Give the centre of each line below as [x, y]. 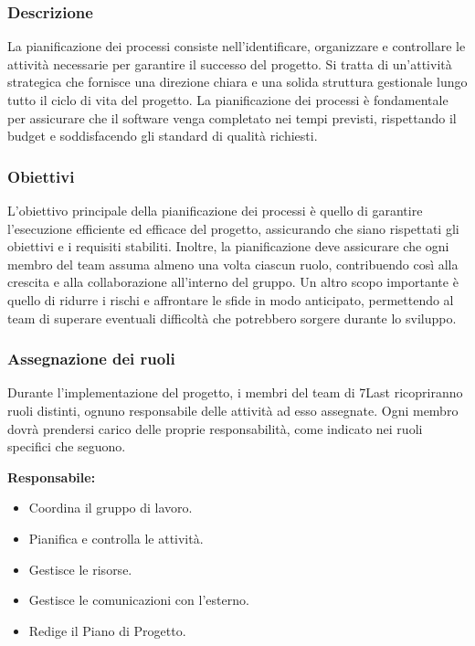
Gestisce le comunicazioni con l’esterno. [139, 600]
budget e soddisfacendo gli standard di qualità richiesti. [163, 136]
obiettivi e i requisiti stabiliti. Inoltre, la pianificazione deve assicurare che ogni [228, 246]
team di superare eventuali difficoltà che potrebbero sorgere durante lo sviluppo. [232, 318]
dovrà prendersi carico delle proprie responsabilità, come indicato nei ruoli [215, 428]
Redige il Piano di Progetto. [107, 630]
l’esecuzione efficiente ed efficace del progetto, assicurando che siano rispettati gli [233, 228]
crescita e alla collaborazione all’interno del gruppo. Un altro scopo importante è [233, 282]
